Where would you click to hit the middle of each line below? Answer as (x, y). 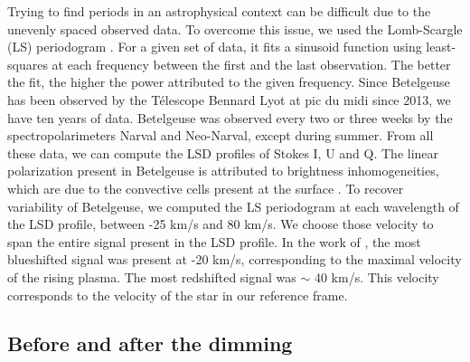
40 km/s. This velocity (376, 276)
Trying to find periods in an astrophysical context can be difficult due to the (219, 11)
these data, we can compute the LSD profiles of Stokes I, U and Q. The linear (223, 152)
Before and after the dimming (150, 343)
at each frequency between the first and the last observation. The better (251, 64)
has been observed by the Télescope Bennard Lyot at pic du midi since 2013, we (229, 99)
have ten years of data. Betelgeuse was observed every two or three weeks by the (230, 117)
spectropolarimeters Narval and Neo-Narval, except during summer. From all (221, 135)
